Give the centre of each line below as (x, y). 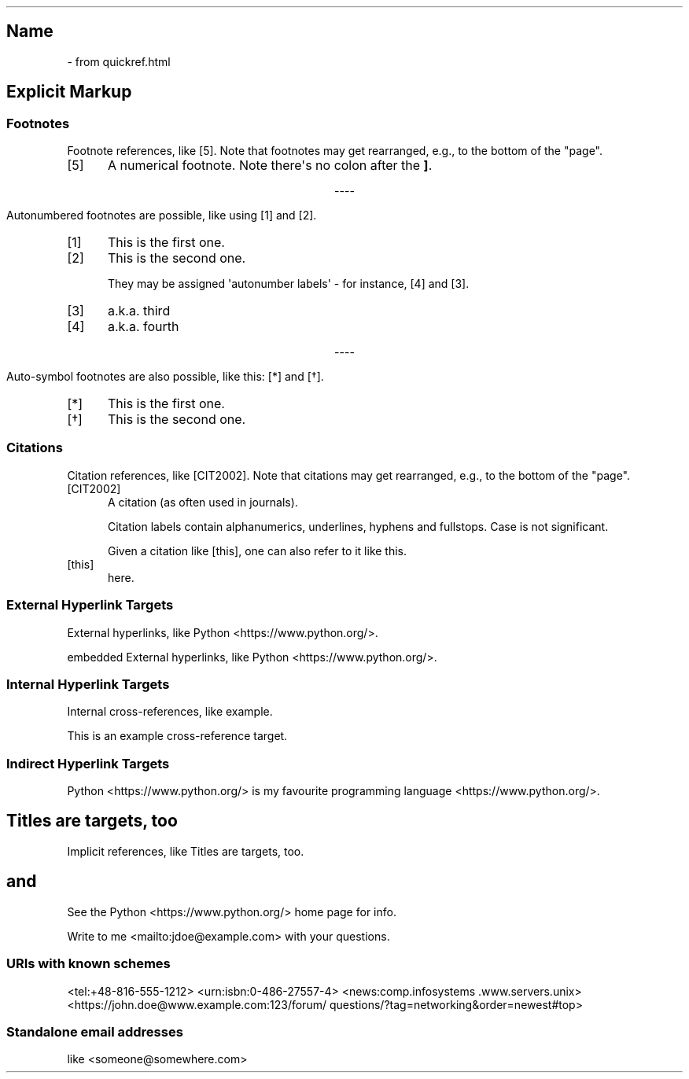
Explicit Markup (69, 92)
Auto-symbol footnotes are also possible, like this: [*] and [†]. (165, 377)
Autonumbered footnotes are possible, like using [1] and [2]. (162, 215)
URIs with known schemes (88, 964)
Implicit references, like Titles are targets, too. (186, 851)
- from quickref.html (119, 61)
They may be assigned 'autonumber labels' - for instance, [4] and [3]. (289, 284)
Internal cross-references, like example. (170, 712)
